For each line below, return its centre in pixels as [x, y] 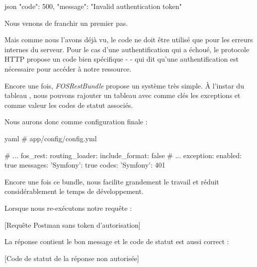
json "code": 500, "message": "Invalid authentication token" [93, 6]
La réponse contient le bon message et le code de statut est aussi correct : [117, 241]
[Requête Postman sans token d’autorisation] [73, 224]
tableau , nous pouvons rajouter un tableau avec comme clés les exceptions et [123, 95]
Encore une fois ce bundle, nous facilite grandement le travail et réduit [112, 181]
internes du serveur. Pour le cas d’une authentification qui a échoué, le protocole [127, 49]
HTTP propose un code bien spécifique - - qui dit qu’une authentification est [122, 59]
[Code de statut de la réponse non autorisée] [72, 258]
